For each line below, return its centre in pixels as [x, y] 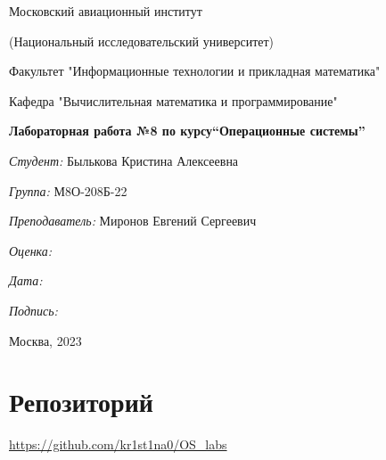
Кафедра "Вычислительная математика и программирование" [173, 100]
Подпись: [33, 310]
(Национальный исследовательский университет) [142, 41]
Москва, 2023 [45, 340]
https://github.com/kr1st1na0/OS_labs [118, 444]
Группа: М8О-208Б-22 [68, 190]
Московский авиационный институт [106, 11]
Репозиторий [81, 402]
